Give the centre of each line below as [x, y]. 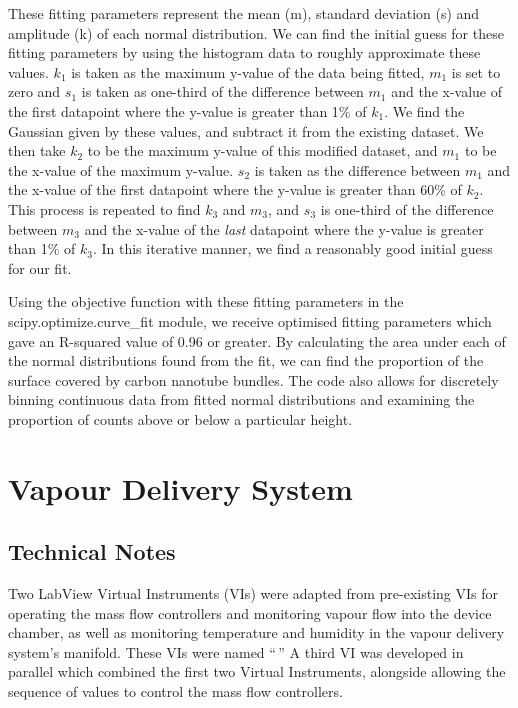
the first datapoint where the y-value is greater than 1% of [187, 110]
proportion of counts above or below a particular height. [180, 418]
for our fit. [40, 267]
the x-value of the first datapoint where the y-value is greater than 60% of [235, 189]
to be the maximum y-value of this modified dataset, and [262, 150]
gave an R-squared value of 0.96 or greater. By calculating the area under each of [257, 340]
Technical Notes [92, 551]
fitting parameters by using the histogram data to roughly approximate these [244, 52]
